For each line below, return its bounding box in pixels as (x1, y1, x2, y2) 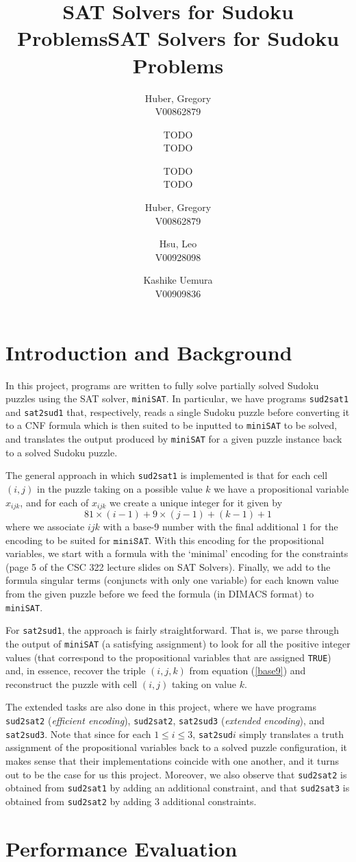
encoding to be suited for (5, 532, 110, 547)
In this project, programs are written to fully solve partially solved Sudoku (5, 378, 319, 392)
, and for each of (20, 495, 89, 509)
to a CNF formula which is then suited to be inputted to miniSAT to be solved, (5, 418, 338, 432)
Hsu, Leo (159, 236, 197, 251)
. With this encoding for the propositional (149, 532, 325, 547)
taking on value (171, 676, 237, 691)
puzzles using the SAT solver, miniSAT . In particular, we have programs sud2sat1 (5, 391, 349, 406)
